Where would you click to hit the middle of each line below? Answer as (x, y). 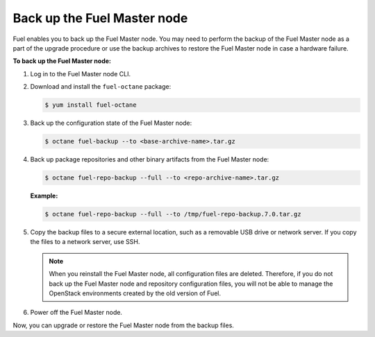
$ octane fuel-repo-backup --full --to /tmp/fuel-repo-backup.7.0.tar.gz (173, 214)
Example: (44, 196)
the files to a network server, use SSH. (85, 242)
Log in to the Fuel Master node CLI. (81, 74)
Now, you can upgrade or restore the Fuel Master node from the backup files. (123, 325)
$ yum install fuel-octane (91, 105)
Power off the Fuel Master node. (76, 313)
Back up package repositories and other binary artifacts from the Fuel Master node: (150, 159)
